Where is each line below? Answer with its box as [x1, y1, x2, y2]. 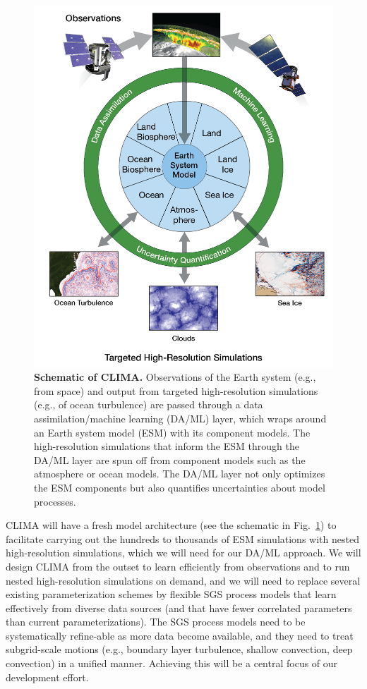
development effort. [6, 669, 89, 684]
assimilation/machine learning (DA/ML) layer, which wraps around [34, 410, 327, 425]
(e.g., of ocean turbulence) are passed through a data [34, 397, 263, 412]
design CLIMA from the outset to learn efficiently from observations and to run [6, 559, 350, 573]
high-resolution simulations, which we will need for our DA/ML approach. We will [6, 545, 361, 560]
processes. [34, 494, 76, 508]
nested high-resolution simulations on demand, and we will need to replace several [6, 573, 361, 587]
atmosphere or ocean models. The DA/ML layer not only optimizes [34, 466, 325, 481]
